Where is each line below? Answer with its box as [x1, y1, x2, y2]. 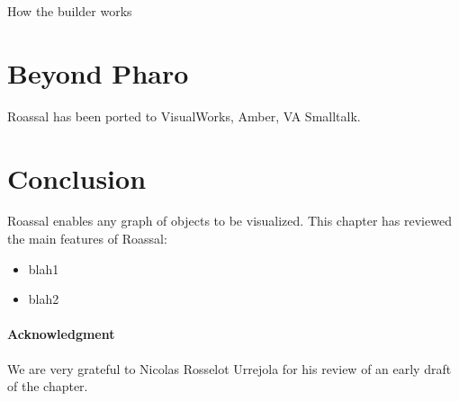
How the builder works [7, 2, 132, 20]
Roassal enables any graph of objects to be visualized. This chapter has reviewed [7, 211, 452, 230]
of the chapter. [7, 377, 88, 396]
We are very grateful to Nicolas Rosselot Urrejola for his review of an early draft [7, 359, 452, 378]
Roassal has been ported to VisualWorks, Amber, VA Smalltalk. [7, 106, 361, 125]
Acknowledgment [7, 325, 115, 343]
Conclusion [7, 159, 147, 196]
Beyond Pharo [7, 54, 189, 91]
